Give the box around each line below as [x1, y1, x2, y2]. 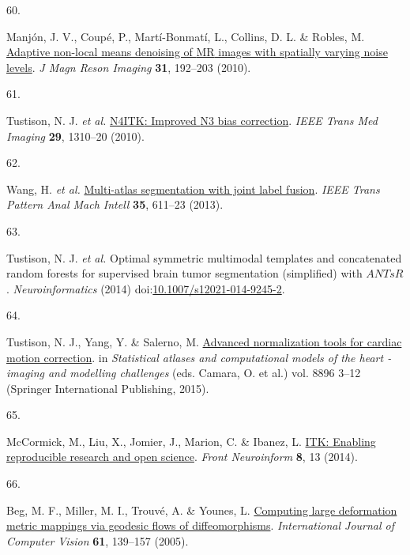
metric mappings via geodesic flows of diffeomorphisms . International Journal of [6, 517, 395, 534]
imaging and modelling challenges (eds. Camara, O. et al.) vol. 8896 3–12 [6, 364, 361, 381]
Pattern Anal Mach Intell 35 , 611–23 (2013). [6, 196, 224, 213]
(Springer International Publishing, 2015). [6, 379, 209, 396]
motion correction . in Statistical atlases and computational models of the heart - [6, 349, 392, 365]
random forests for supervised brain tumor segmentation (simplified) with [6, 265, 363, 281]
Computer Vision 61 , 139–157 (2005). [6, 532, 189, 549]
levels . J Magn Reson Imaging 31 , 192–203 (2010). [6, 59, 251, 75]
